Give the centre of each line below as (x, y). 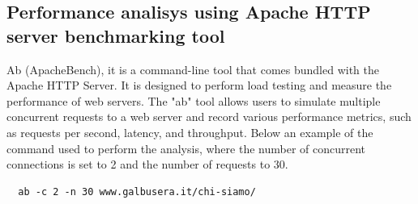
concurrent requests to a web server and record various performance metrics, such (209, 117)
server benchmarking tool (116, 35)
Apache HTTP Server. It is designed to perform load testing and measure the (199, 85)
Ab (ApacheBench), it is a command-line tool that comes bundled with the (193, 69)
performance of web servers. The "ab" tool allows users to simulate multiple (194, 100)
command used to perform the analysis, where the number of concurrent (186, 148)
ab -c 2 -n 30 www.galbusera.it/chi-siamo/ (137, 192)
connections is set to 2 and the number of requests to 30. (147, 164)
